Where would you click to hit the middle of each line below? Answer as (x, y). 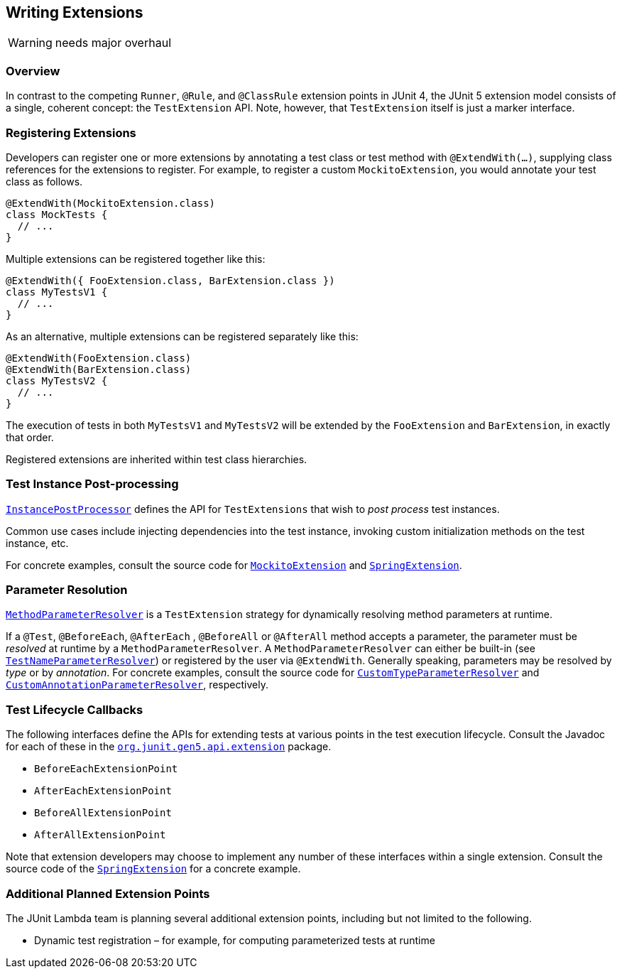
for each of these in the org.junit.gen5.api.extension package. (169, 747)
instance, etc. (37, 543)
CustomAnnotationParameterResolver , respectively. (137, 685)
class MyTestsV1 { (57, 292)
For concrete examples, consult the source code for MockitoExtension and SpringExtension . (234, 565)
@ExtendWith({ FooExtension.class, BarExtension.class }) (170, 280)
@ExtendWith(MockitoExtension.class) (111, 203)
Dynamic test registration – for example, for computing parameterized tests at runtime (235, 940)
